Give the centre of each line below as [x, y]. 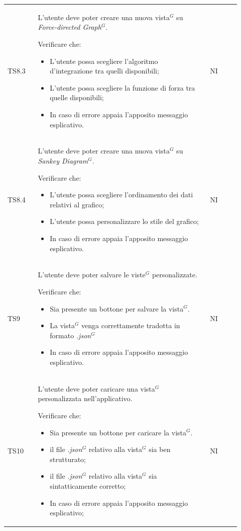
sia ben [160, 449]
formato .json [71, 335]
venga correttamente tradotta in [131, 325]
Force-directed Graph [70, 27]
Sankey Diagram [63, 160]
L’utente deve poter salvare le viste [92, 275]
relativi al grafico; [77, 204]
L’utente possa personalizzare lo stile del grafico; [124, 221]
